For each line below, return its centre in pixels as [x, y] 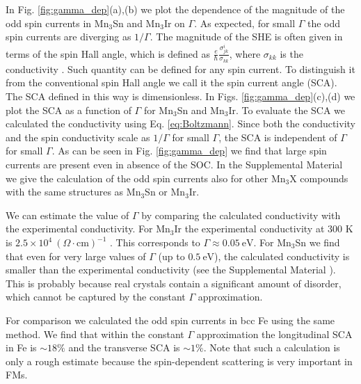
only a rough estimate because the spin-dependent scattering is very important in [179, 361]
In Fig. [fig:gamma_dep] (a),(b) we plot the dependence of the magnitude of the [175, 9]
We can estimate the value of [67, 215]
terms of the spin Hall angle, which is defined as [108, 53]
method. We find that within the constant [95, 334]
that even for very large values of [76, 256]
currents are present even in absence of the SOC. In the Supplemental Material [174, 165]
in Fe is [21, 347]
